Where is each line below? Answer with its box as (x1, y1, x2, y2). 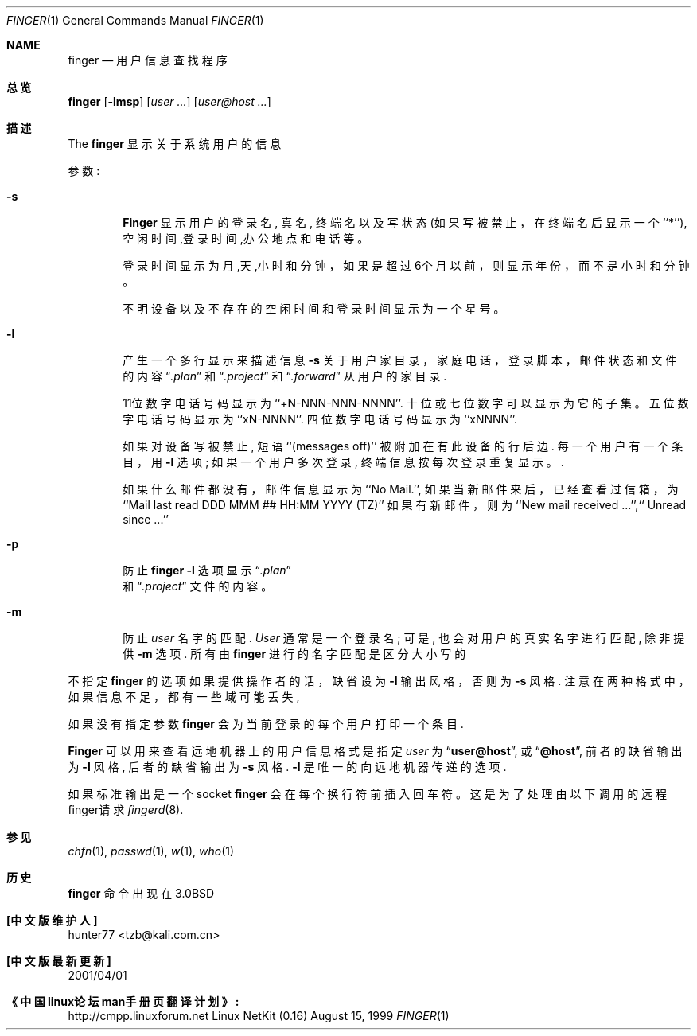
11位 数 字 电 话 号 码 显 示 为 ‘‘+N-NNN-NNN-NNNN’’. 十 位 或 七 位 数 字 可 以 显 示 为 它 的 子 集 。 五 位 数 (123, 396, 689, 410)
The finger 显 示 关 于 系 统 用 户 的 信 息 (68, 137, 282, 150)
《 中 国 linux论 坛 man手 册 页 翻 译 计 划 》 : (6, 995, 239, 1008)
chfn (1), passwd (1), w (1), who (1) (68, 844, 235, 858)
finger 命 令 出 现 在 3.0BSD (68, 886, 215, 900)
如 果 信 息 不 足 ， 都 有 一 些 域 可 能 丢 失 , (68, 690, 300, 703)
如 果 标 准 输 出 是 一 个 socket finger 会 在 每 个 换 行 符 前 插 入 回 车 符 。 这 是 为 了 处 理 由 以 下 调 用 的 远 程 (68, 787, 668, 800)
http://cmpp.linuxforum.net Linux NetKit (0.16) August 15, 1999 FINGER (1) (68, 1009, 450, 1022)
